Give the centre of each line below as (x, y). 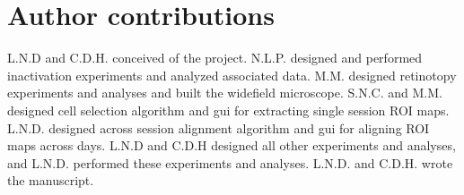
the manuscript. (51, 180)
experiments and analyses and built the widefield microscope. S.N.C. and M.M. (225, 93)
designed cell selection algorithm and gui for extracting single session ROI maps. (228, 110)
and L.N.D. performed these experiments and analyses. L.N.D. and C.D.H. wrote (230, 162)
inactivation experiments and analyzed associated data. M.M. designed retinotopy (232, 75)
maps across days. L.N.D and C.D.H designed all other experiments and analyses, (232, 145)
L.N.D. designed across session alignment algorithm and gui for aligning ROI (219, 127)
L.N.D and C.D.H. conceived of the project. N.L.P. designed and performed (215, 58)
